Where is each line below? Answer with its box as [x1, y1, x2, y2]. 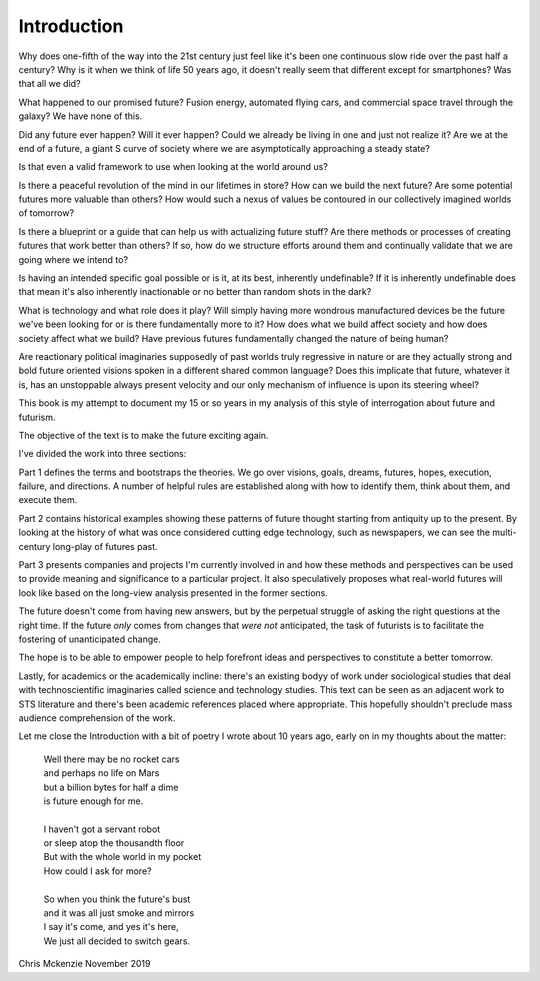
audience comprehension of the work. [18, 711, 176, 724]
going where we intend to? [18, 253, 129, 265]
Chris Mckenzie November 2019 [18, 958, 151, 970]
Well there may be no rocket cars [43, 753, 180, 765]
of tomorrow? [18, 207, 75, 219]
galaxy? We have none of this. [18, 110, 143, 122]
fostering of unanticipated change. [18, 633, 162, 645]
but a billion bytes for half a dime [43, 781, 179, 793]
